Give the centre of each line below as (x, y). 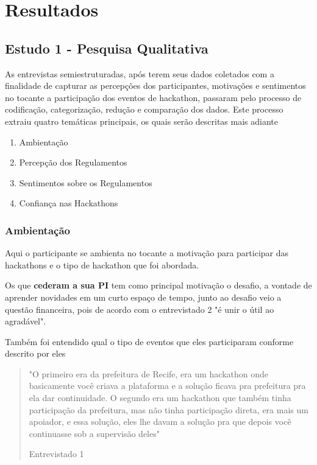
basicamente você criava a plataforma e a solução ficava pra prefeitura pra (167, 386)
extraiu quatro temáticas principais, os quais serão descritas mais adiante (142, 121)
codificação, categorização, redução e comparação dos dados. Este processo (144, 109)
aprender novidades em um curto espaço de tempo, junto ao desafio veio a (143, 297)
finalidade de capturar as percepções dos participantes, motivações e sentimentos (155, 86)
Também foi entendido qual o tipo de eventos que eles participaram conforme (149, 341)
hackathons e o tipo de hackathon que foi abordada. (102, 264)
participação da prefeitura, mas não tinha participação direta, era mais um (169, 409)
